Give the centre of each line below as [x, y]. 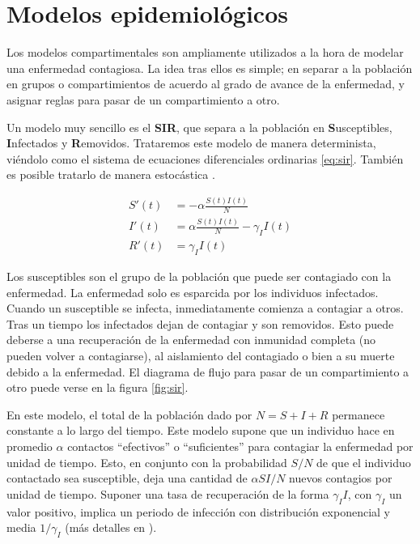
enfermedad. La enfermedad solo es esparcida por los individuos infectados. [193, 292]
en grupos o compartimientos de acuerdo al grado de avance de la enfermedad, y [206, 84]
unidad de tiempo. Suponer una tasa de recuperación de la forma [168, 493]
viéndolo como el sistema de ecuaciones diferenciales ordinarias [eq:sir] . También [205, 158]
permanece [358, 414]
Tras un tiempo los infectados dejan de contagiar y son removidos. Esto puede [200, 323]
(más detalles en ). [111, 527]
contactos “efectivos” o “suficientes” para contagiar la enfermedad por [240, 446]
